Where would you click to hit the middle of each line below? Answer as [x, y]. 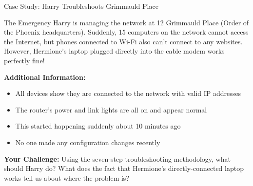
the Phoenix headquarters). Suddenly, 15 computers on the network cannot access [126, 32]
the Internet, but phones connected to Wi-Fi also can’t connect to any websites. [123, 41]
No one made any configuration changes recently [88, 142]
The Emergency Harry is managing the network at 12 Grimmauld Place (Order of [126, 22]
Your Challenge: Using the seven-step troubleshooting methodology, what [117, 158]
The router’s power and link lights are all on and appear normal [111, 109]
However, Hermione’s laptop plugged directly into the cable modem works [114, 51]
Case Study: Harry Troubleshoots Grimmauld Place [81, 6]
